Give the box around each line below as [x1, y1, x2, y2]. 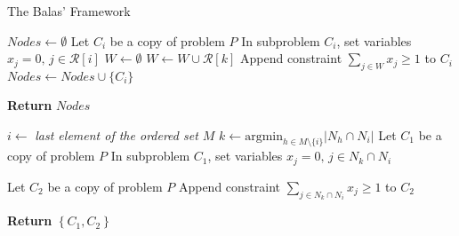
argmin [245, 130, 283, 143]
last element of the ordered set [35, 125, 198, 144]
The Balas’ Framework [7, 2, 131, 20]
